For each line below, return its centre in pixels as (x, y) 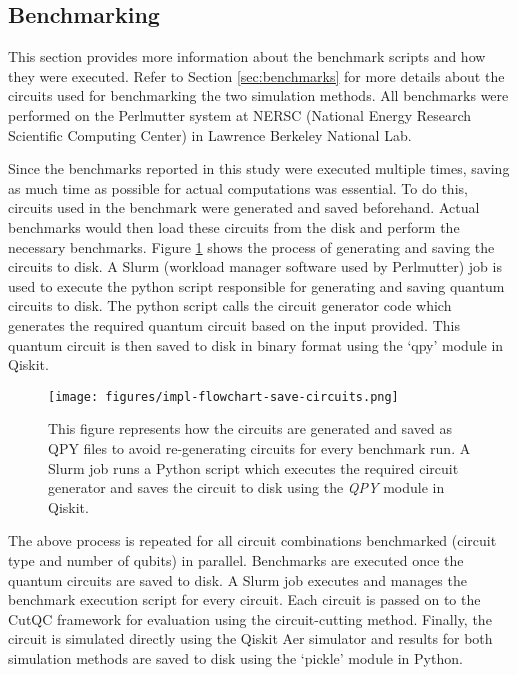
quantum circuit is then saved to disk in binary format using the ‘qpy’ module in (256, 344)
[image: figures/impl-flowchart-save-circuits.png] (223, 396)
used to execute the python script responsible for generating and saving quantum (256, 285)
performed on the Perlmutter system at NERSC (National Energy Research (240, 114)
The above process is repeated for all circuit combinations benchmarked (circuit (252, 540)
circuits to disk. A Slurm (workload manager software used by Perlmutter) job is (255, 266)
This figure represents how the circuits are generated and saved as (250, 428)
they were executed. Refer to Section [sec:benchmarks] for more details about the (256, 75)
